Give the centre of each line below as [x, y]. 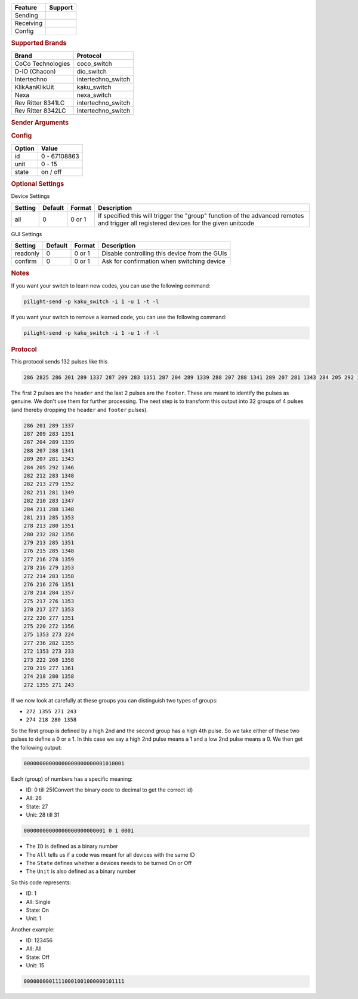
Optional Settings [38, 184]
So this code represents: [41, 882]
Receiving [29, 23]
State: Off [38, 957]
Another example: [33, 929]
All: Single [38, 902]
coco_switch [95, 63]
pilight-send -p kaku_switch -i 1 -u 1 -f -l [91, 333]
